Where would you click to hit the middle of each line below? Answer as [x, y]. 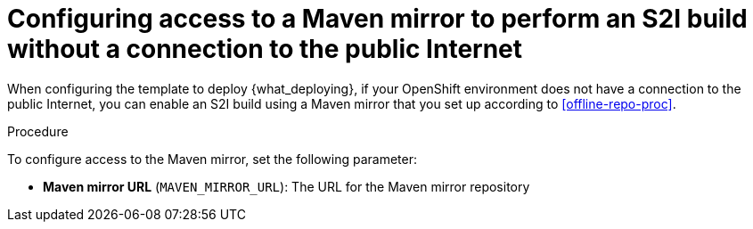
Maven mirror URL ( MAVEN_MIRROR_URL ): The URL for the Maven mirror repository [286, 186]
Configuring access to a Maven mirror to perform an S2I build [377, 19]
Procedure [38, 131]
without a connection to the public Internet [265, 49]
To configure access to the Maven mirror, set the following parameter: [212, 159]
